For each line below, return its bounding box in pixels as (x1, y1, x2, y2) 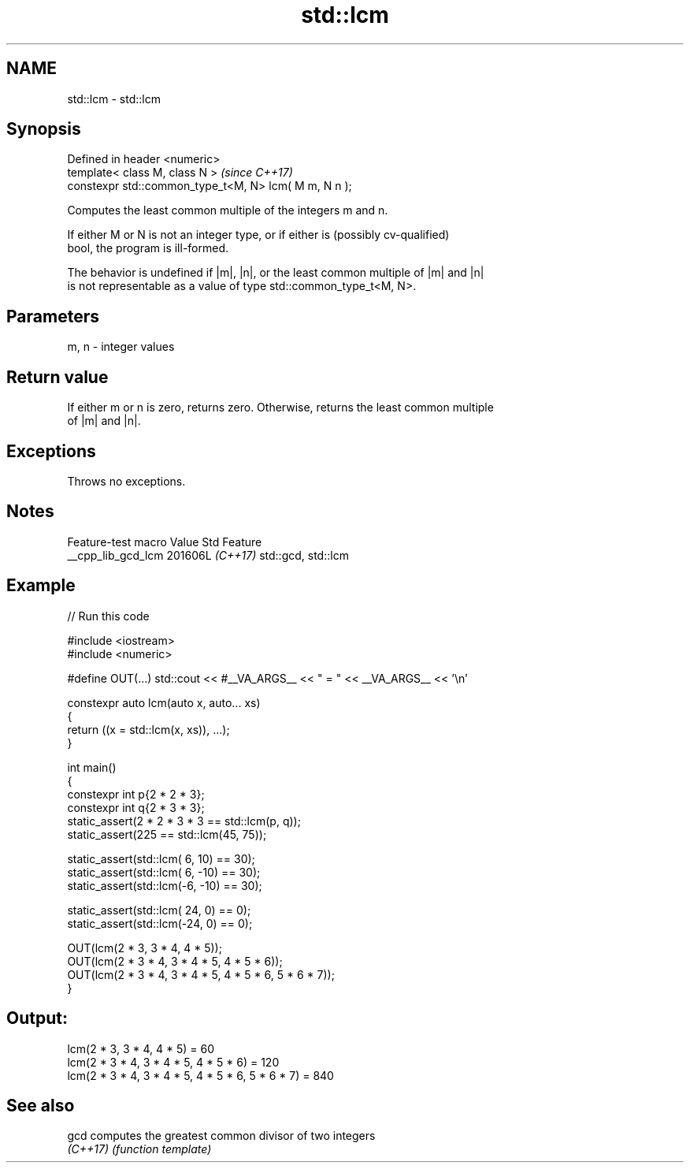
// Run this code (67, 609, 150, 623)
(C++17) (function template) (67, 1142, 212, 1156)
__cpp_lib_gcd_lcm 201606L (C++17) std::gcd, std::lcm (67, 548, 349, 562)
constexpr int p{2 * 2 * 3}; (67, 787, 205, 801)
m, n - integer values (67, 340, 175, 354)
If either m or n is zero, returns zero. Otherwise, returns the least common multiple (67, 400, 494, 415)
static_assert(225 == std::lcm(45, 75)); (67, 827, 267, 841)
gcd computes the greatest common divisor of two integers (67, 1129, 376, 1143)
